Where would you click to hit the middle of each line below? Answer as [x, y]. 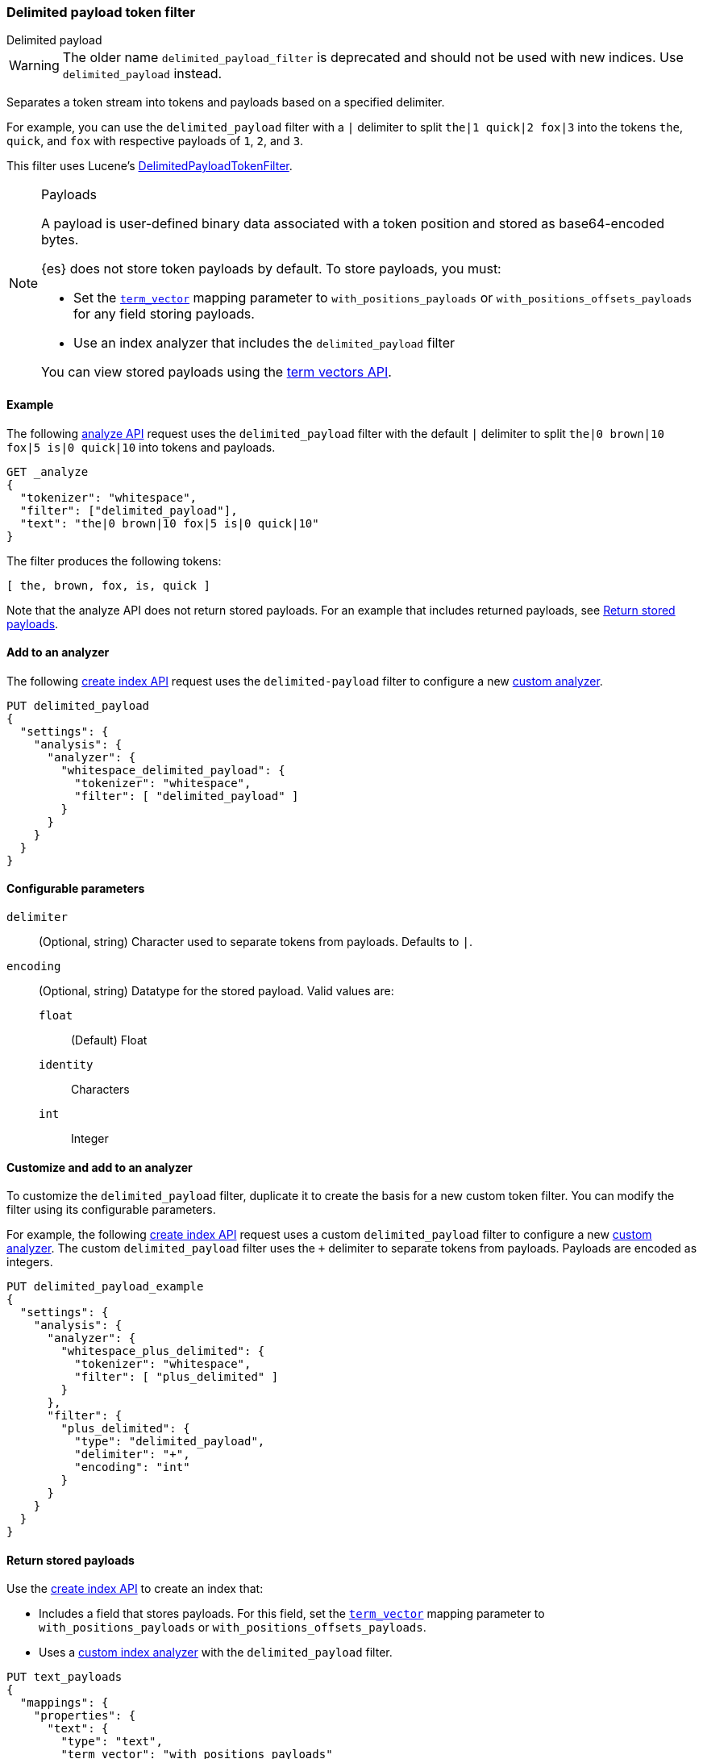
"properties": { [85, 1716]
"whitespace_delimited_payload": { [173, 770]
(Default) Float [109, 1040]
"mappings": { [64, 1703]
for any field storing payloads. [164, 314]
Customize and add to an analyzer [100, 1167]
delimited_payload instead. [142, 74]
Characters [100, 1090]
